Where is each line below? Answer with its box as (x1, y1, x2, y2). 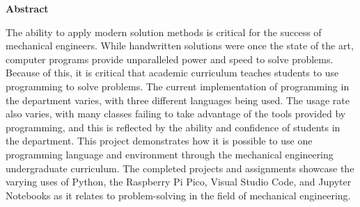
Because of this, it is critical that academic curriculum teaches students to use (6, 65, 339, 80)
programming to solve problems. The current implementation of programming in (6, 78, 350, 93)
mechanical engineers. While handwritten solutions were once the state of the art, (6, 38, 354, 53)
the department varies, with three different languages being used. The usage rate (6, 92, 350, 107)
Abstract (6, 1, 49, 15)
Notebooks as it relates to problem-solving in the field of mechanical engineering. (6, 188, 351, 202)
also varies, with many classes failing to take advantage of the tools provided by (6, 106, 346, 121)
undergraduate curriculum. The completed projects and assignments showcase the (6, 160, 354, 175)
